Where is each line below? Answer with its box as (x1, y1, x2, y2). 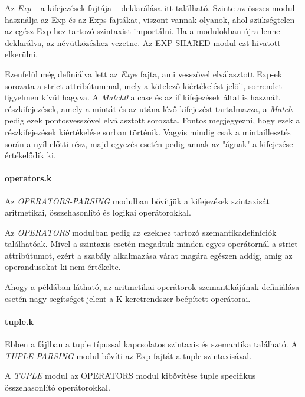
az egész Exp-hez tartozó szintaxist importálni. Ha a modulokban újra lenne (5, 25, 280, 37)
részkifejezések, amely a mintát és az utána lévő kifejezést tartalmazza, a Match (5, 102, 293, 115)
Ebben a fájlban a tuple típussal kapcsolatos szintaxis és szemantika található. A (5, 338, 297, 350)
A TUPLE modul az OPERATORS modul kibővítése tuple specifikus (5, 369, 256, 382)
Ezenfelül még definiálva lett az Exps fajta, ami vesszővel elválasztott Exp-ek (5, 67, 283, 80)
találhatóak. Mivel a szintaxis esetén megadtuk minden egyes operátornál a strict (5, 237, 298, 250)
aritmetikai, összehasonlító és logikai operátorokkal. (5, 206, 191, 219)
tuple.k (5, 315, 34, 327)
